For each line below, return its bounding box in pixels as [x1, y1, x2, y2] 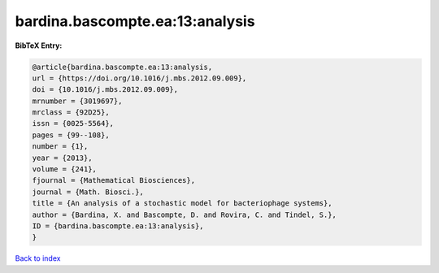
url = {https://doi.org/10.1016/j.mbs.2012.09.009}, [32, 73, 247, 83]
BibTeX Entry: [15, 41, 63, 50]
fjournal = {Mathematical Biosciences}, [32, 175, 195, 185]
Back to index [15, 253, 61, 263]
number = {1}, [32, 142, 89, 151]
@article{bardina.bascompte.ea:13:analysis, [32, 62, 213, 71]
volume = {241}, [32, 165, 98, 174]
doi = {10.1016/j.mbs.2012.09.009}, [32, 85, 179, 94]
